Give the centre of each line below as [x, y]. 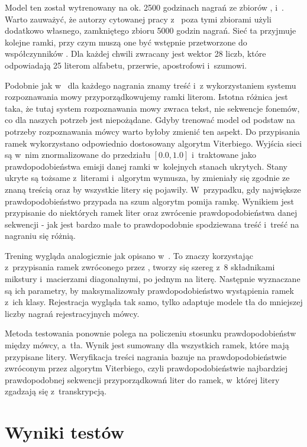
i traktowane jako [224, 155]
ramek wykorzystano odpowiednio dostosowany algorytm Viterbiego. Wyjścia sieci [153, 143]
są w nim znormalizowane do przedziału [77, 155]
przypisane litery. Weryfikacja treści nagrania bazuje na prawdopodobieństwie [146, 356]
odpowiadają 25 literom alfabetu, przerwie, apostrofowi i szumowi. [126, 65]
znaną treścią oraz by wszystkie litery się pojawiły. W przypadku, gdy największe [153, 189]
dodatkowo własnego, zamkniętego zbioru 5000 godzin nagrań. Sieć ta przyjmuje [151, 30]
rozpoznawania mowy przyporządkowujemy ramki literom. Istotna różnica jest [146, 97]
